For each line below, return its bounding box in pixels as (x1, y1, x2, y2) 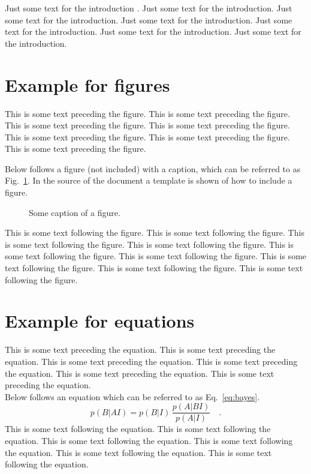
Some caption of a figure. (29, 206, 120, 218)
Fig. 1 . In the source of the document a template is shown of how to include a (5, 174, 292, 187)
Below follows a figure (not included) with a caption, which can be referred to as (5, 162, 301, 175)
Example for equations (5, 308, 195, 333)
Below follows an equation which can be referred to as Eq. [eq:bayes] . (5, 390, 260, 403)
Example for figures (5, 72, 170, 97)
